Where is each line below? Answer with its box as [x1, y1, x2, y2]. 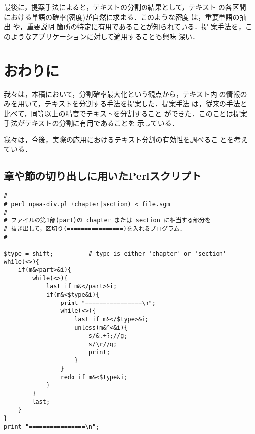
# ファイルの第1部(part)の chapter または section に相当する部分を [4, 217, 211, 224]
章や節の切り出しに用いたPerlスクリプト [4, 168, 202, 183]
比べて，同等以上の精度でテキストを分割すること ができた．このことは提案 [4, 108, 247, 118]
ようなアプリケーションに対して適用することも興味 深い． [10, 31, 199, 41]
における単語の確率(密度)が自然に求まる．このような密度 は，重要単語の [4, 11, 240, 22]
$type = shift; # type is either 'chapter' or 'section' [4, 250, 227, 257]
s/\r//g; [88, 341, 117, 348]
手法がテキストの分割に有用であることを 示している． [4, 118, 179, 128]
